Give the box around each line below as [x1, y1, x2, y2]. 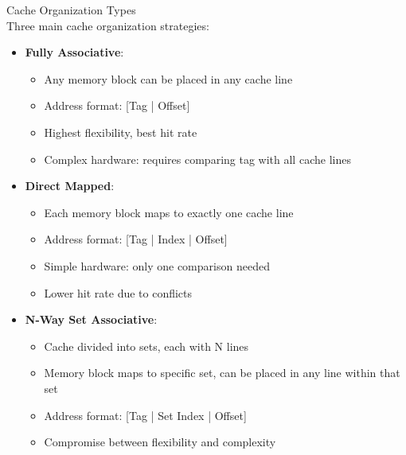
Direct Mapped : [25, 177, 115, 194]
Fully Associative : [25, 44, 124, 60]
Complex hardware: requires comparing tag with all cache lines [44, 150, 351, 167]
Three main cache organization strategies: [6, 17, 209, 33]
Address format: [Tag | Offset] [44, 97, 190, 114]
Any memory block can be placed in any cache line [44, 70, 293, 87]
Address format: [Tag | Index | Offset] [44, 231, 228, 247]
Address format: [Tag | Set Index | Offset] [44, 406, 247, 423]
